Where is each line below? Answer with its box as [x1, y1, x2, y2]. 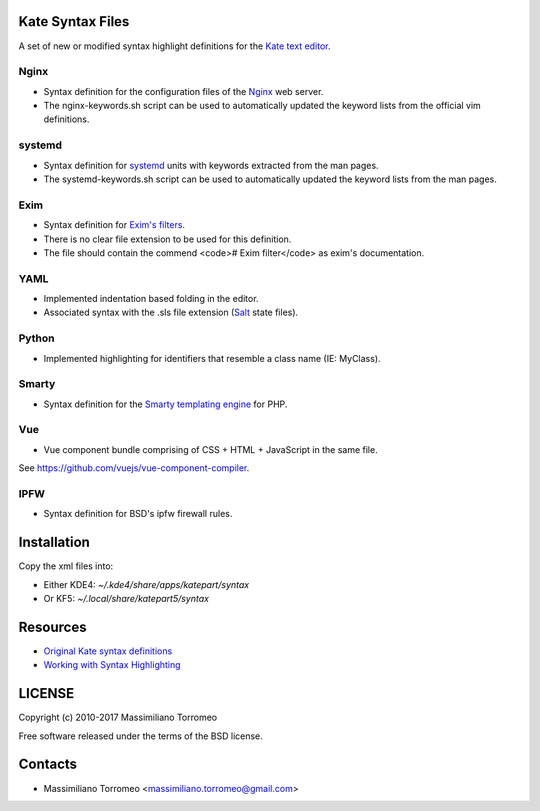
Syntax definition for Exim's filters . [43, 219, 185, 231]
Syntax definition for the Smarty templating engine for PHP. [43, 398, 288, 410]
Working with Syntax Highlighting [43, 659, 181, 671]
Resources [18, 618, 87, 635]
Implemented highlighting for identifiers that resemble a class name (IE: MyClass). [43, 352, 381, 364]
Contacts [18, 756, 78, 773]
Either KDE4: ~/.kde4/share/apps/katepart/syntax [43, 578, 250, 590]
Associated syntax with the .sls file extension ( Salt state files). [43, 306, 299, 319]
